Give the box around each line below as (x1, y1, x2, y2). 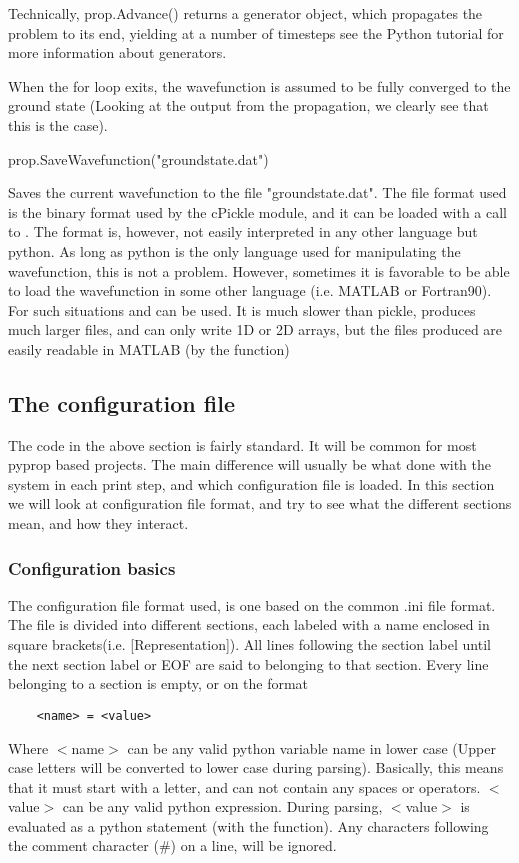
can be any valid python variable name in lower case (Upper (127, 737, 496, 758)
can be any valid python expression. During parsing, (62, 796, 383, 817)
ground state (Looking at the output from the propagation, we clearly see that (8, 95, 489, 116)
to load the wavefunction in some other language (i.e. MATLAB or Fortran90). (8, 280, 492, 301)
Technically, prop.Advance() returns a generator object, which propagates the (8, 3, 483, 23)
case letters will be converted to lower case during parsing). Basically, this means (8, 757, 504, 778)
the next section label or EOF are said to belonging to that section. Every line (8, 653, 489, 674)
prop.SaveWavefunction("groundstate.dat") (8, 148, 269, 169)
